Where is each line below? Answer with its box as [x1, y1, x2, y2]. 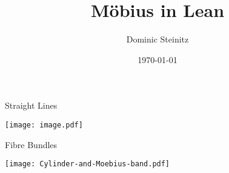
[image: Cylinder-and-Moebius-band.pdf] [5, 160, 170, 169]
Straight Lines [5, 99, 58, 112]
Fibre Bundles [5, 138, 58, 151]
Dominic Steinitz [126, 33, 189, 46]
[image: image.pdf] [5, 120, 83, 129]
